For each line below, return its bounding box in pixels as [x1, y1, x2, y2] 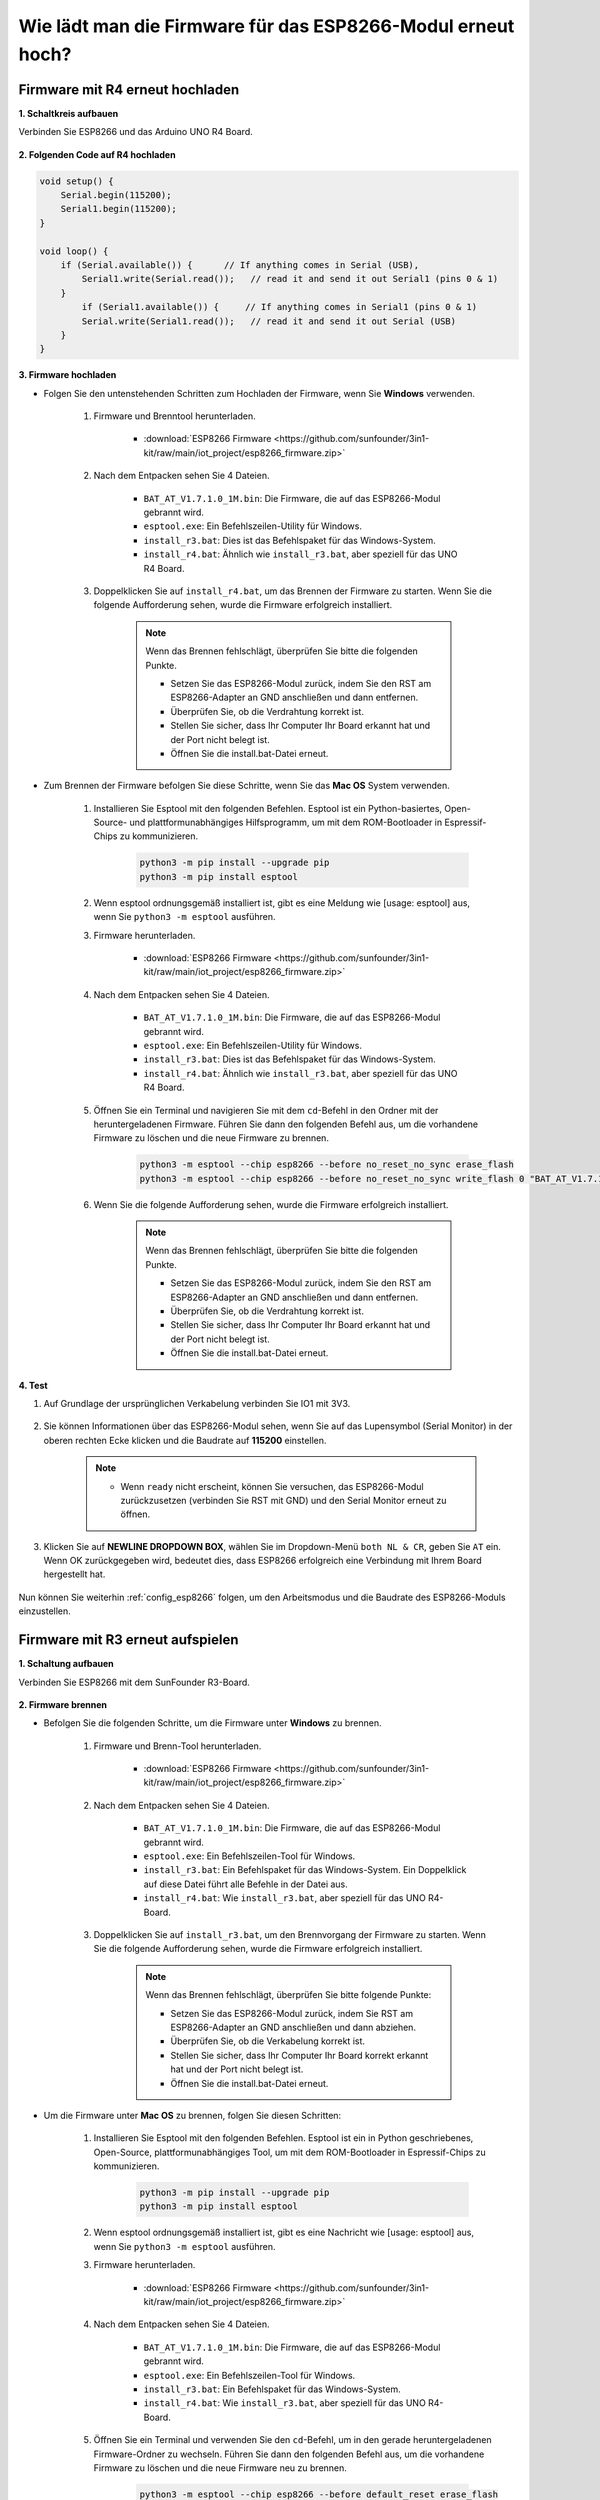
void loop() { [39, 245, 109, 257]
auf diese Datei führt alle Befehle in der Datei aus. [143, 1878, 349, 1890]
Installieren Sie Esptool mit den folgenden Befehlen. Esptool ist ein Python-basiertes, [93, 802, 443, 814]
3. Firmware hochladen [18, 369, 117, 381]
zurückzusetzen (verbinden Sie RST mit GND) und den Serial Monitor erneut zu [120, 1494, 447, 1506]
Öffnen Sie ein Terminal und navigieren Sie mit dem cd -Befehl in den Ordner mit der [93, 1104, 439, 1116]
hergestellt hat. [43, 1568, 106, 1580]
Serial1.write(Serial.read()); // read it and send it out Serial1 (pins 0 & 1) [81, 273, 499, 285]
